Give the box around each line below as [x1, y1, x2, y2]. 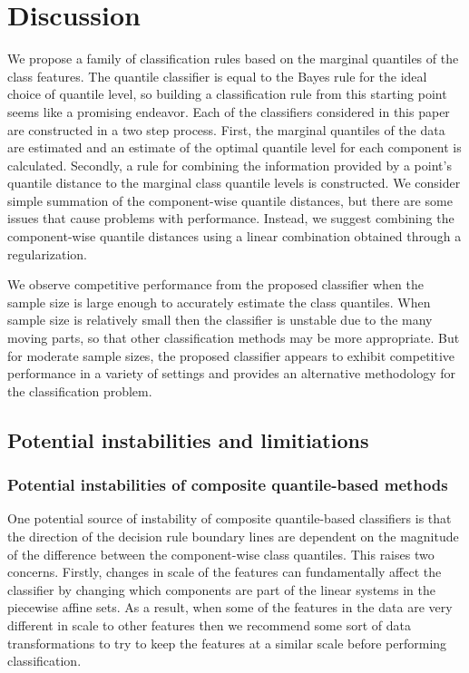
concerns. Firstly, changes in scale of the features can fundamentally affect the [7, 562, 442, 581]
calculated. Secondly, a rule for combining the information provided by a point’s [7, 155, 452, 174]
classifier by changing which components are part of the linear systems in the [7, 580, 435, 599]
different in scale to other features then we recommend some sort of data [7, 615, 411, 634]
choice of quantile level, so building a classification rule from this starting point [7, 84, 447, 103]
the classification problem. [7, 381, 152, 400]
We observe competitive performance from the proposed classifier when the [7, 275, 425, 294]
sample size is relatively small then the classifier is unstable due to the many [7, 310, 433, 329]
